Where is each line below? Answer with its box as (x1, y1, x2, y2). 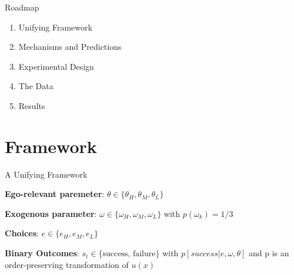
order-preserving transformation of (5, 258, 129, 270)
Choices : (5, 227, 39, 239)
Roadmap (5, 1, 39, 13)
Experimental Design (18, 60, 94, 72)
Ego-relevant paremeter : (5, 188, 105, 200)
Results (18, 99, 45, 111)
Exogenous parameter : (5, 207, 97, 219)
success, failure (102, 250, 156, 259)
